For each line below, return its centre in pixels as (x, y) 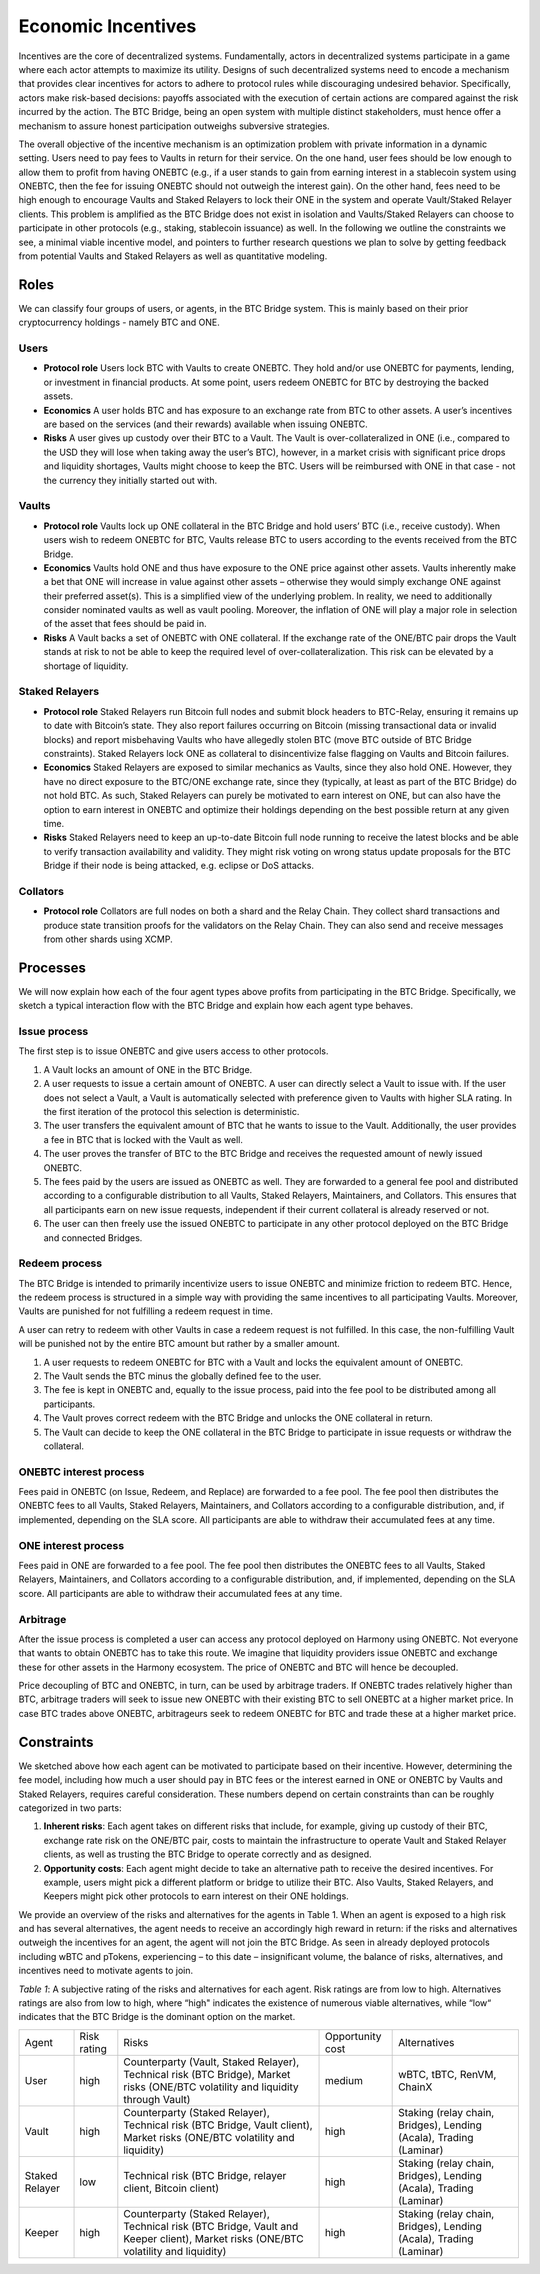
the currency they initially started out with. (130, 480)
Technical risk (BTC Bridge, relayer (205, 2175)
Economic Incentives (107, 26)
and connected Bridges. (93, 1237)
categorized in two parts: (70, 1807)
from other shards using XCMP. (108, 939)
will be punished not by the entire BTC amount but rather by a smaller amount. (179, 1344)
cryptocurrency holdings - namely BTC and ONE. (119, 322)
